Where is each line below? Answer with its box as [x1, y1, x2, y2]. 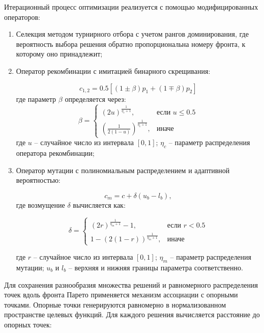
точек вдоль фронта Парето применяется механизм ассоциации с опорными [4, 289, 238, 300]
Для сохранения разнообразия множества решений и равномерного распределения [4, 279, 258, 290]
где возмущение [16, 199, 65, 210]
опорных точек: [4, 319, 52, 329]
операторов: [4, 11, 40, 22]
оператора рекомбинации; [16, 148, 95, 158]
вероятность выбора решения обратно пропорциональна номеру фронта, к [16, 38, 246, 49]
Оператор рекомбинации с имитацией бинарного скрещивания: [16, 65, 211, 76]
